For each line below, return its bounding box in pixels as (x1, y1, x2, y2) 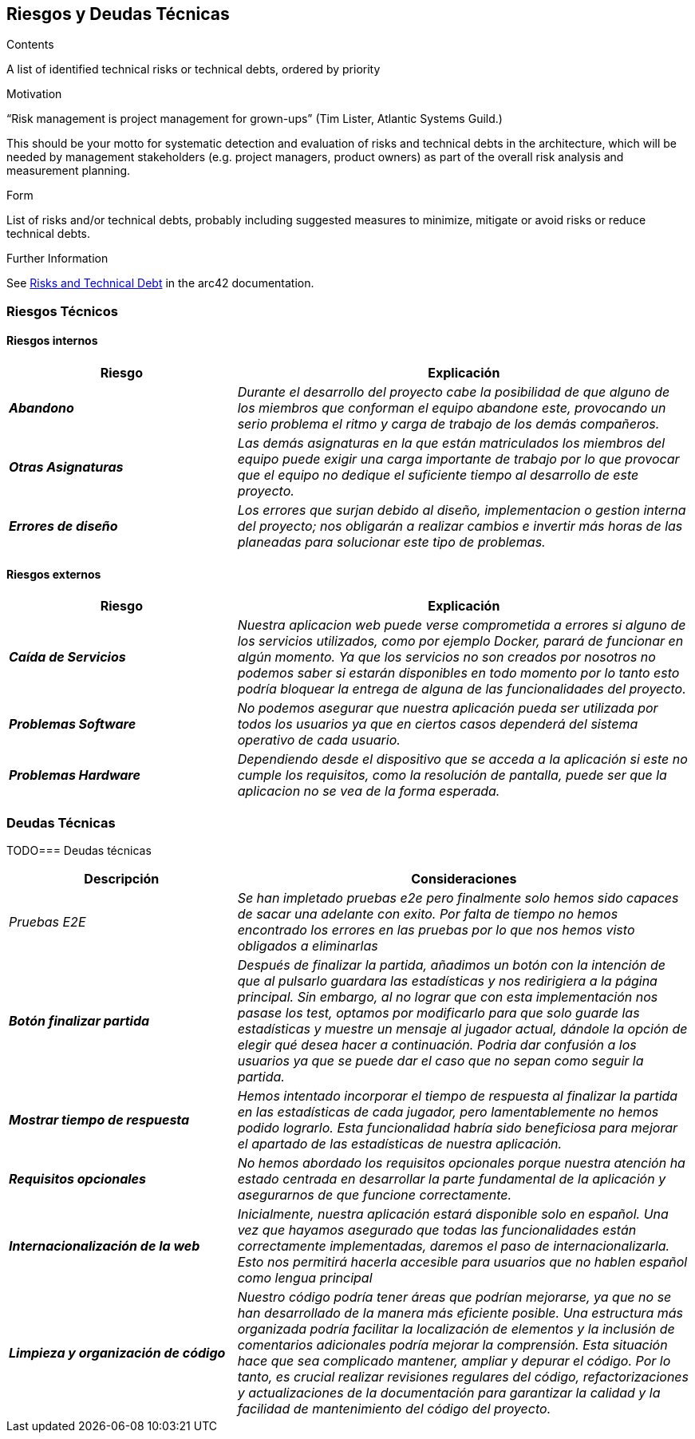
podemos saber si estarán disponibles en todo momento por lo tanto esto (237, 665, 680, 682)
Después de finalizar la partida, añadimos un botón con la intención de (237, 956, 666, 973)
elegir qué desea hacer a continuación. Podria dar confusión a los (237, 1036, 637, 1053)
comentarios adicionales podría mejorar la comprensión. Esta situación (237, 1336, 668, 1353)
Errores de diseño (9, 518, 118, 535)
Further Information (6, 251, 109, 266)
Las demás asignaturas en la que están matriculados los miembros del (237, 435, 665, 452)
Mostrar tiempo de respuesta (9, 1111, 190, 1128)
